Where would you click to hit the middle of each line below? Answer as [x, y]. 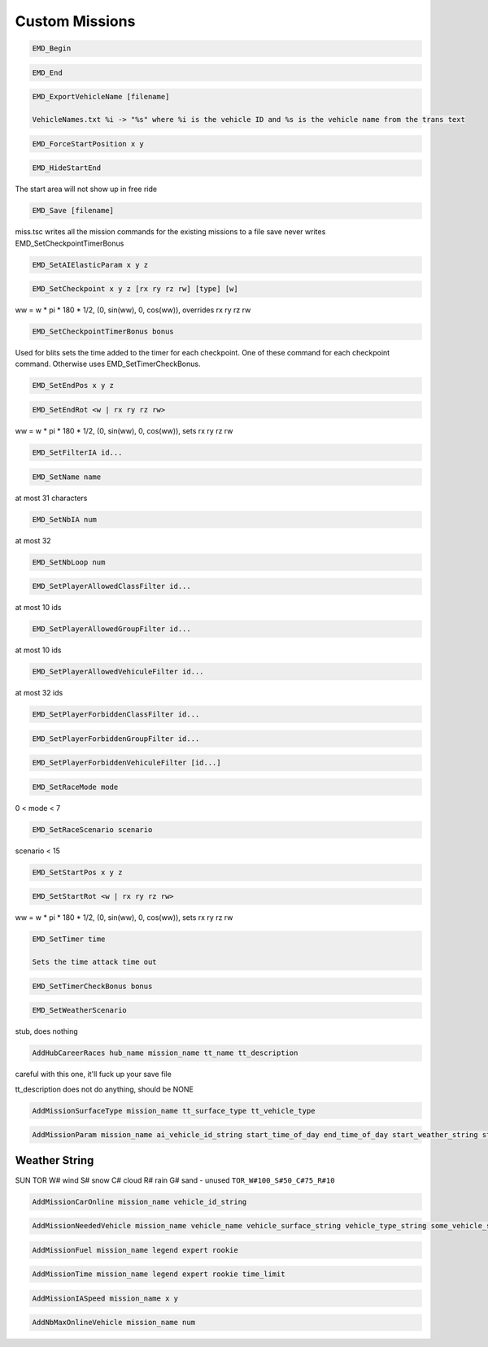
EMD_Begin [52, 48]
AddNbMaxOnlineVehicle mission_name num [113, 1323]
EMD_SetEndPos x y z [73, 386]
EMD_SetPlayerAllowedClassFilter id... [111, 586]
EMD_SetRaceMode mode [75, 787]
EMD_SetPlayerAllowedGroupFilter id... [111, 629]
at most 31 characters [51, 498]
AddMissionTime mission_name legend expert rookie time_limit [159, 1274]
